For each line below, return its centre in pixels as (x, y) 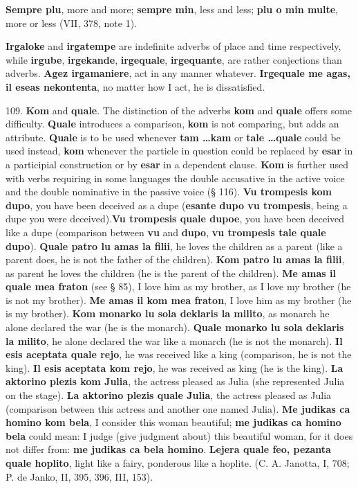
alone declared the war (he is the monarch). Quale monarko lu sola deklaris (175, 327)
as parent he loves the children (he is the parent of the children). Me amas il (171, 273)
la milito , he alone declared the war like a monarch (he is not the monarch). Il (174, 340)
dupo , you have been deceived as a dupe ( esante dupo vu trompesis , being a (177, 205)
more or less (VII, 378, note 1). (71, 23)
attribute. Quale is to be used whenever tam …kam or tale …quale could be (173, 137)
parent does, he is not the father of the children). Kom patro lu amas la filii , (175, 259)
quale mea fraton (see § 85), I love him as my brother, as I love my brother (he (178, 286)
